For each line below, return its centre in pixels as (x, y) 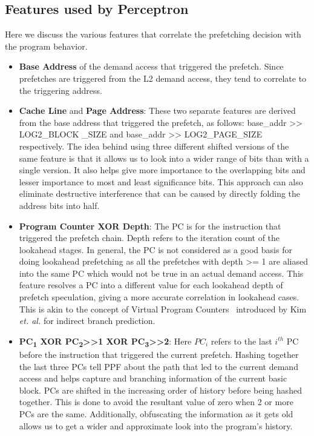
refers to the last (241, 341)
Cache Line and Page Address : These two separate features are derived (157, 111)
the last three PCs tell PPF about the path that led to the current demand (159, 366)
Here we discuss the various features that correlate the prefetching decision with (153, 34)
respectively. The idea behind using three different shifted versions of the (154, 146)
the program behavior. (46, 46)
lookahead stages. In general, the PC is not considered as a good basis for (155, 249)
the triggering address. (61, 90)
